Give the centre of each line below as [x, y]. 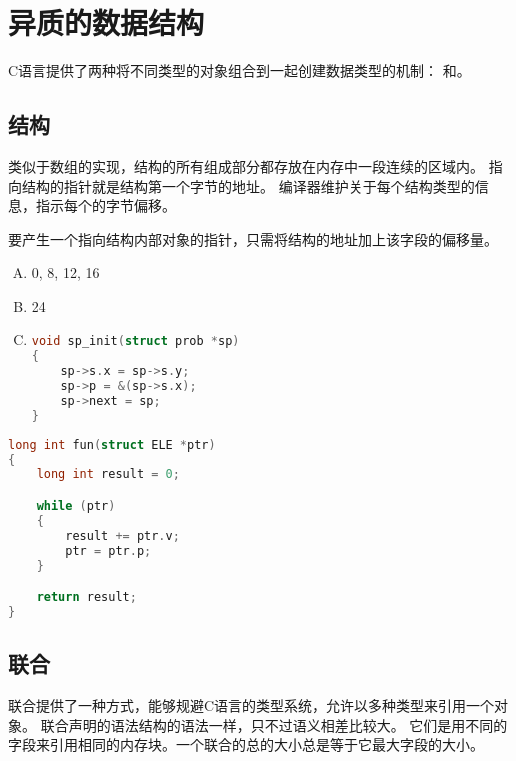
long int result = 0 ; [108, 474]
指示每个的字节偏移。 [105, 205]
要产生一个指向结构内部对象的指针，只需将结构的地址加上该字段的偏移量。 [253, 238]
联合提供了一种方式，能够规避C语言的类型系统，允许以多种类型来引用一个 [251, 705]
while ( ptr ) [76, 506]
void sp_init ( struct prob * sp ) [135, 341]
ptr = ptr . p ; [108, 550]
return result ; [86, 597]
